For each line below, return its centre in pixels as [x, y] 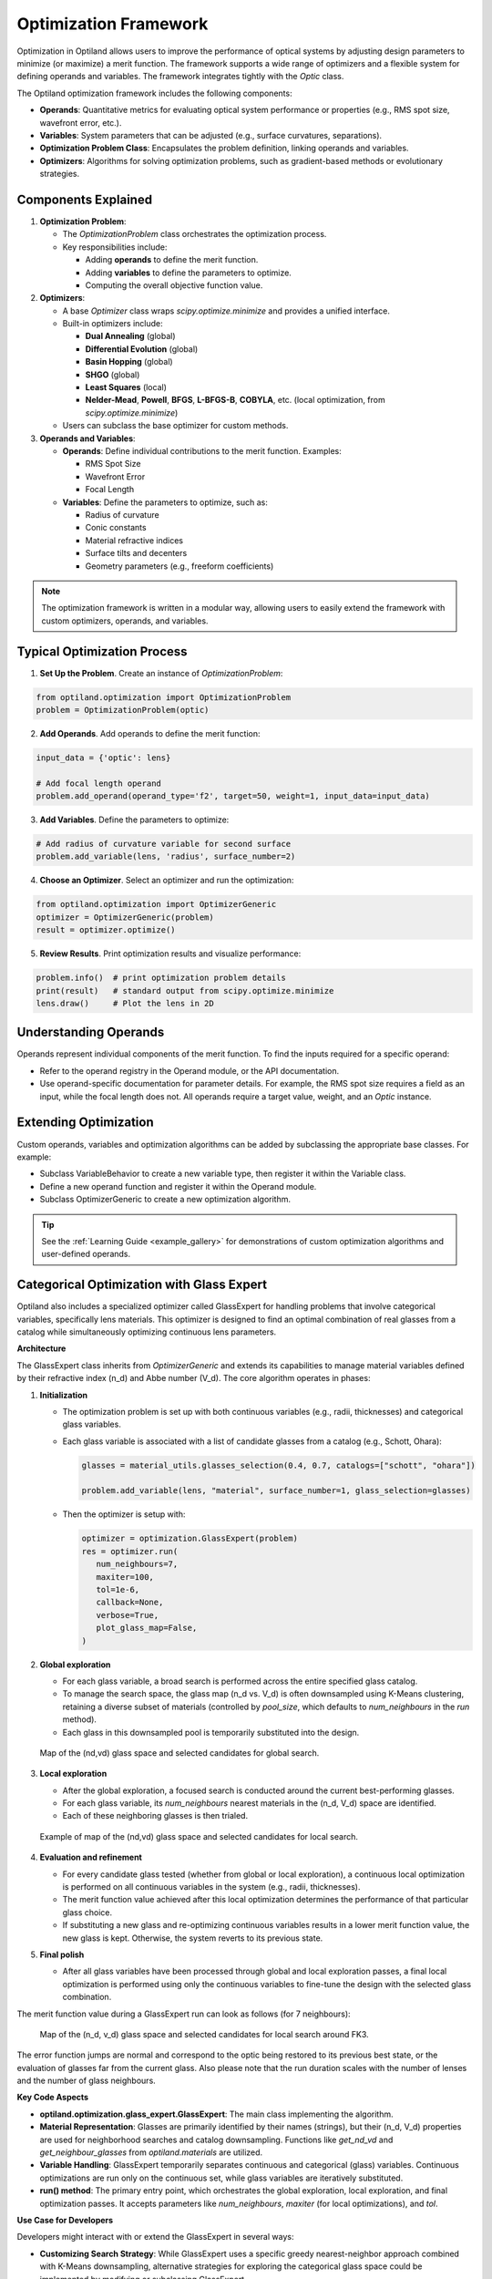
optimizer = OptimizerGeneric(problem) [125, 917]
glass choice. [87, 1912]
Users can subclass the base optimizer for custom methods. [175, 426]
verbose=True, [128, 1615]
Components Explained [85, 199]
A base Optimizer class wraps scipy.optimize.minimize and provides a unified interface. [226, 311]
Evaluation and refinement [91, 1857]
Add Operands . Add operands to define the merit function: [150, 733]
